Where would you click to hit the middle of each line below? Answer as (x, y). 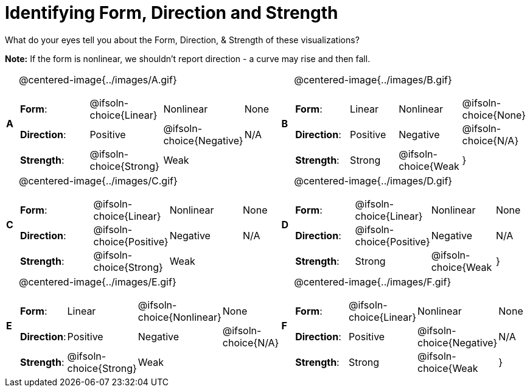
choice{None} (494, 115)
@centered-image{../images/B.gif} (373, 79)
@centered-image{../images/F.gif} (373, 282)
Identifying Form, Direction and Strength (172, 13)
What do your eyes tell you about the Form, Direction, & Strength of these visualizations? (182, 40)
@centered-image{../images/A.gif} (98, 79)
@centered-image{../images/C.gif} (98, 180)
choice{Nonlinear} (180, 317)
